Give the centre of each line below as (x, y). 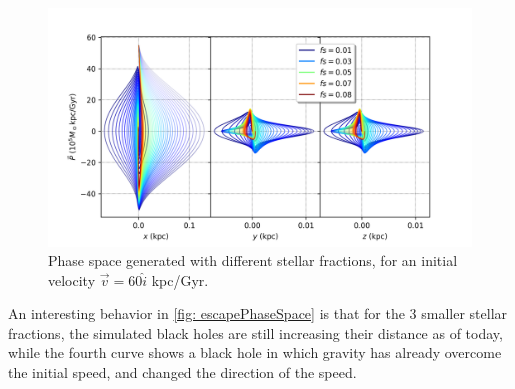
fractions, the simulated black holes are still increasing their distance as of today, (255, 332)
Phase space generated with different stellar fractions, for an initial (253, 260)
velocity (72, 279)
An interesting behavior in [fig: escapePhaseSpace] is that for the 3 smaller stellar (258, 313)
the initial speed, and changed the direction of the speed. (182, 372)
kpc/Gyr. (180, 279)
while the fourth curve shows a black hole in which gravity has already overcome (255, 352)
